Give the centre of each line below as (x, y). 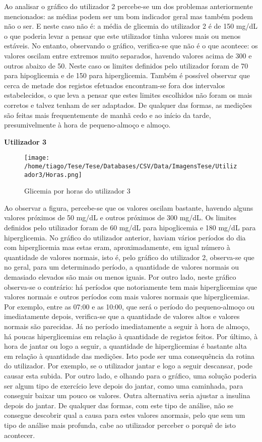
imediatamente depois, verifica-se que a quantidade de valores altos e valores (122, 316)
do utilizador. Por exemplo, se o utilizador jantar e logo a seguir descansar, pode (128, 366)
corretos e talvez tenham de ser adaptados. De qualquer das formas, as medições (128, 105)
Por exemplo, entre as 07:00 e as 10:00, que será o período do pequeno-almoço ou (129, 306)
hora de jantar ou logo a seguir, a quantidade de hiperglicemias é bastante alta (125, 346)
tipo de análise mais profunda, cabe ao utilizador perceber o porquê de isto (120, 425)
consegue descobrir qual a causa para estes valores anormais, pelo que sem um (125, 415)
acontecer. (20, 435)
